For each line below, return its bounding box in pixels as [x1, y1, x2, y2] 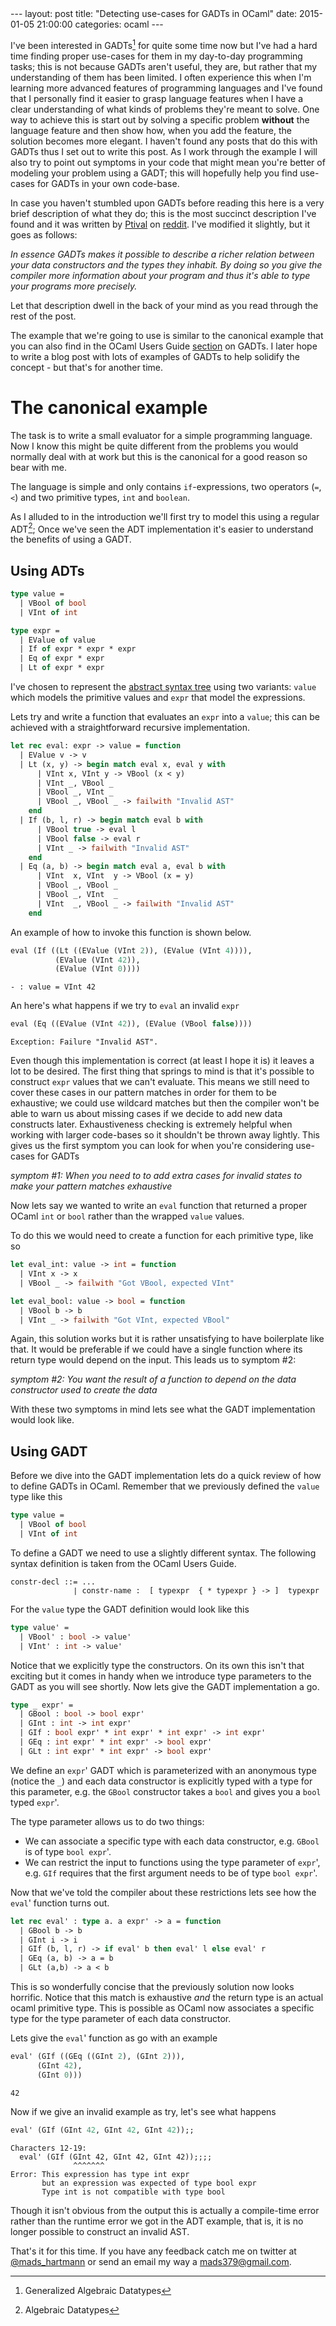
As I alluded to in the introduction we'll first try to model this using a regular [10, 510, 320, 522]
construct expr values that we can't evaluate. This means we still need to [10, 1076, 310, 1088]
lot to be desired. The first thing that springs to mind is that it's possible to [10, 1065, 315, 1077]
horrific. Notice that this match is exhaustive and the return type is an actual [10, 1992, 324, 2003]
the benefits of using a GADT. [10, 533, 132, 546]
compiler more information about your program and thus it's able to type [10, 269, 311, 281]
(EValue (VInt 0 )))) [54, 964, 141, 974]
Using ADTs [10, 562, 85, 579]
